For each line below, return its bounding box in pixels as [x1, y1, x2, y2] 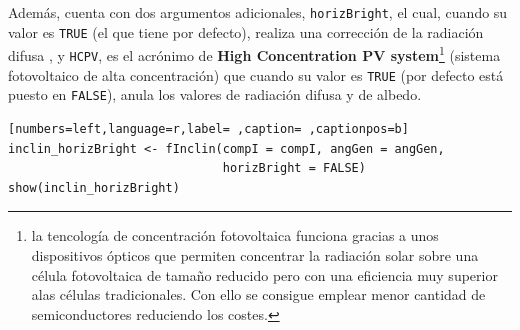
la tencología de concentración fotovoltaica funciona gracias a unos [31, 225, 439, 246]
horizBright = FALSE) [222, 161, 366, 176]
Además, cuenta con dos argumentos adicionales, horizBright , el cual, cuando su [8, 2, 508, 22]
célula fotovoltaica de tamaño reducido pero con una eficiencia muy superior [31, 264, 498, 285]
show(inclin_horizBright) [8, 180, 180, 195]
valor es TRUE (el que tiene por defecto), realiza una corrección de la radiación [8, 21, 484, 42]
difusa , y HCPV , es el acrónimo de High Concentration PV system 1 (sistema [8, 42, 501, 65]
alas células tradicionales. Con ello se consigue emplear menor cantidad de [31, 284, 486, 305]
